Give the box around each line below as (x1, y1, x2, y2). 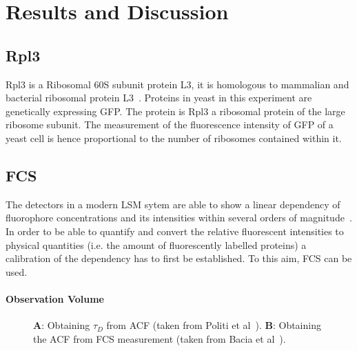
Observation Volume (6, 291, 104, 305)
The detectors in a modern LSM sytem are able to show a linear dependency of (6, 197, 340, 211)
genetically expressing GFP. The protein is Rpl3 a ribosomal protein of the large (6, 103, 345, 118)
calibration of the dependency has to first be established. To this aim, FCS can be (6, 251, 352, 265)
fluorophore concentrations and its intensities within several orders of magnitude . (6, 210, 352, 225)
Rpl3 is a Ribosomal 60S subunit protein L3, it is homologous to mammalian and (6, 77, 349, 91)
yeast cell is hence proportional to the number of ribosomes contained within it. (6, 130, 342, 145)
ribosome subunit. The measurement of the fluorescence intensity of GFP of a (6, 117, 334, 132)
